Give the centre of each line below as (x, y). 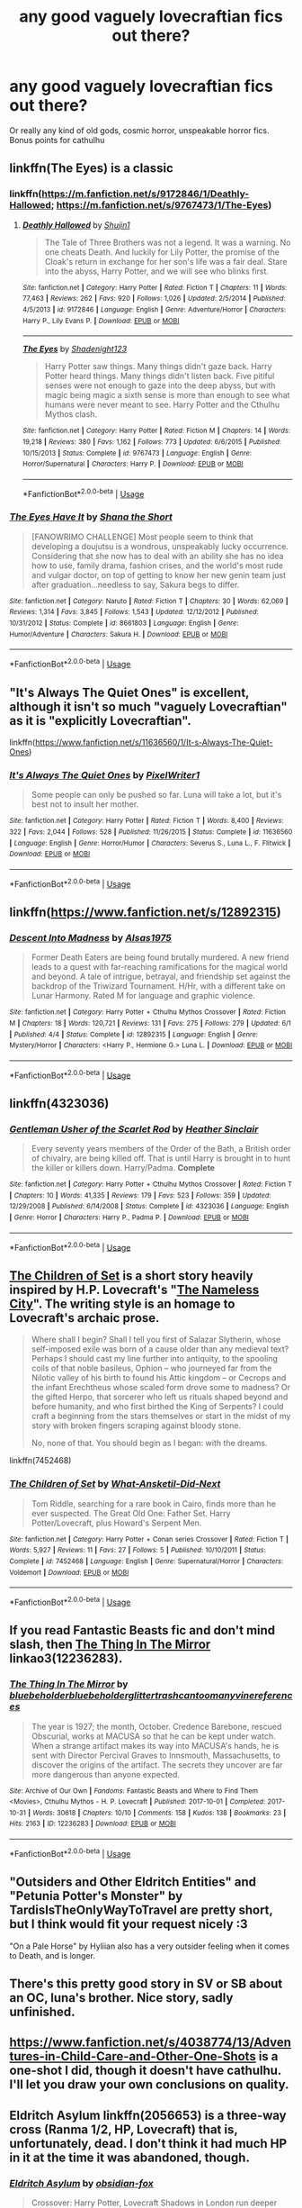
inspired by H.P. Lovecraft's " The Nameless (134, 1290)
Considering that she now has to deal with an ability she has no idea (157, 556)
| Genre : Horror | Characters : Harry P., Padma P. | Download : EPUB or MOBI (129, 1217)
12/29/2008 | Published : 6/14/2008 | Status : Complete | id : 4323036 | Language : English (149, 1207)
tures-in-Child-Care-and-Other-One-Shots (133, 2056)
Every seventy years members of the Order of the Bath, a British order (161, 1149)
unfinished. (42, 2012)
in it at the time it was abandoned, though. (129, 2157)
